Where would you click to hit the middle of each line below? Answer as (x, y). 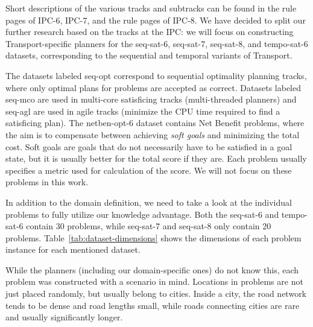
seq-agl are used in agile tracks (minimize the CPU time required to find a (143, 111)
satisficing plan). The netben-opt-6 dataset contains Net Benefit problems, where (155, 123)
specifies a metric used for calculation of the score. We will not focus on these (149, 170)
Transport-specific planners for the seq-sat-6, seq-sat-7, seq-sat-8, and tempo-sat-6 (157, 43)
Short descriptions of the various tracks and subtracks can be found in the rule (151, 8)
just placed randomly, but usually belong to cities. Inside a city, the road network (156, 294)
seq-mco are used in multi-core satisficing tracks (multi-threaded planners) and (151, 99)
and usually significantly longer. (64, 317)
